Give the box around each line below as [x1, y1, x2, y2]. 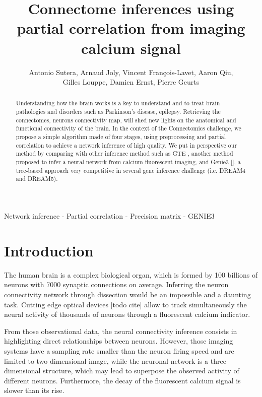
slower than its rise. [4, 385, 64, 395]
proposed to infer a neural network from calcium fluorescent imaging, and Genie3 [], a [16, 158, 241, 166]
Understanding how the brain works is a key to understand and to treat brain [16, 99, 220, 107]
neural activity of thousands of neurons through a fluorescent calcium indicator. [4, 309, 250, 319]
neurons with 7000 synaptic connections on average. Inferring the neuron [4, 279, 229, 290]
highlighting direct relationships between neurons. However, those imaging [4, 336, 233, 346]
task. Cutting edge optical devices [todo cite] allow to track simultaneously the [4, 299, 247, 309]
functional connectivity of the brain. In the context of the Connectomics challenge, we [16, 124, 241, 133]
